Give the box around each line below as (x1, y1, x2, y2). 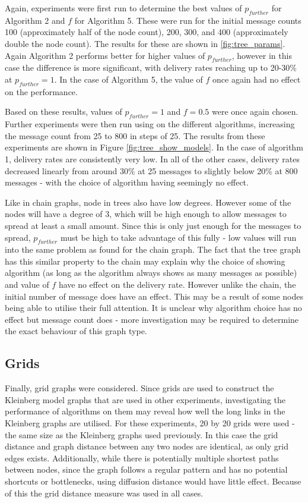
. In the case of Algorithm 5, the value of (54, 73, 203, 85)
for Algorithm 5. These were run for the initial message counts (74, 14, 301, 26)
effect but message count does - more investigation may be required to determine (5, 313, 299, 325)
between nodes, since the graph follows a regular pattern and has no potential (5, 463, 288, 476)
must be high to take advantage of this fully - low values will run (60, 231, 297, 243)
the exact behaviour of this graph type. (5, 325, 147, 337)
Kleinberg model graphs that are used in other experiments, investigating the (5, 393, 286, 405)
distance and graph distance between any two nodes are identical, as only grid (5, 440, 288, 452)
